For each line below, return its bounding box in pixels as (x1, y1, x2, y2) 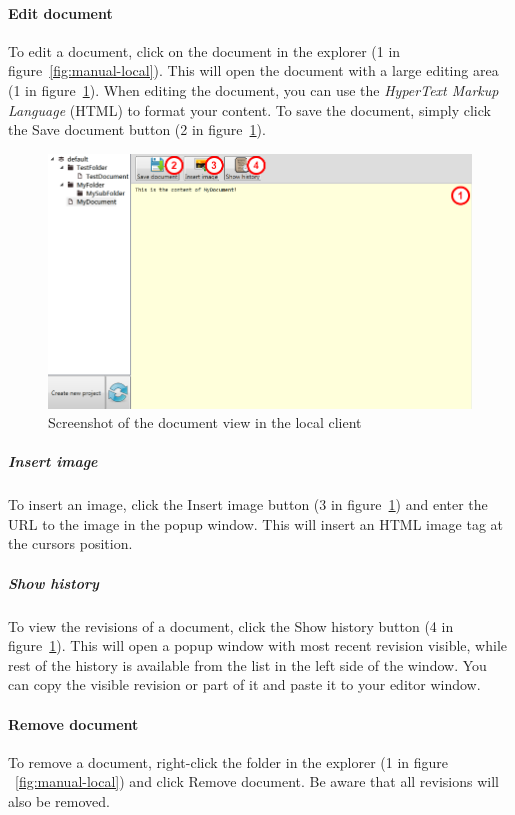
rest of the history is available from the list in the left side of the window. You (8, 654, 487, 675)
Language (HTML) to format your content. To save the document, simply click (8, 99, 491, 120)
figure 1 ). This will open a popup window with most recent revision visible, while (8, 635, 508, 656)
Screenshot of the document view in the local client (48, 412, 362, 433)
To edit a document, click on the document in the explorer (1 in (8, 40, 401, 61)
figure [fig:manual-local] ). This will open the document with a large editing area (8, 60, 499, 81)
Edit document (8, 2, 113, 23)
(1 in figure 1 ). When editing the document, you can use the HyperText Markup (8, 79, 499, 100)
